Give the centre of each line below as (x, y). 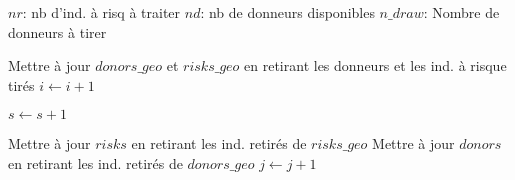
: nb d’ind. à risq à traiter (101, 12)
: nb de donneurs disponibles (287, 12)
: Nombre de (461, 12)
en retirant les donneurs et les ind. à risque (375, 65)
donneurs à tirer (57, 31)
